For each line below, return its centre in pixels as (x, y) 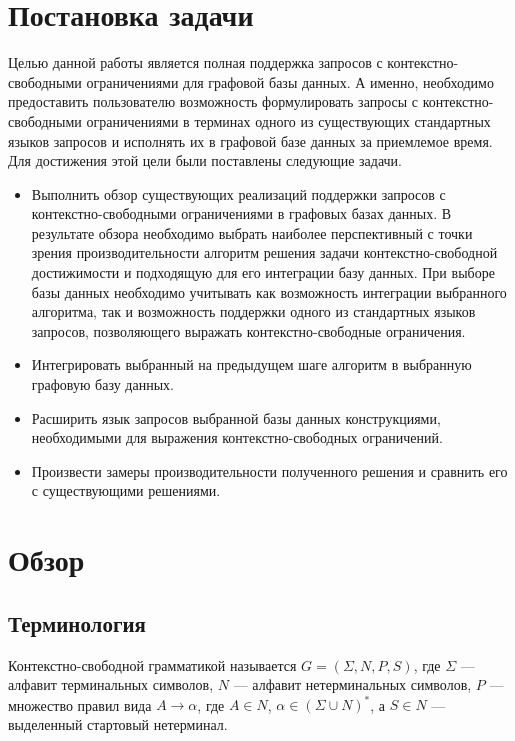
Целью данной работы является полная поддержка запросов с (195, 62)
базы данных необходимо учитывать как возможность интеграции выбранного (269, 291)
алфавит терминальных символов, (111, 684)
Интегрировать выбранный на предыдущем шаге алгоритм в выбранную (251, 364)
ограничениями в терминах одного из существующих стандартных (288, 120)
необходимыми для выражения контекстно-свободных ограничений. (237, 437)
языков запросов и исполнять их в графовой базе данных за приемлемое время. (250, 140)
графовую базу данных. (102, 384)
